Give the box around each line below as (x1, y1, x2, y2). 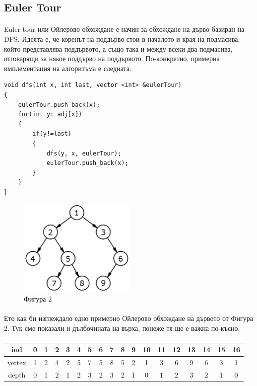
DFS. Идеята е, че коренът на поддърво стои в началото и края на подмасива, (4, 33, 240, 44)
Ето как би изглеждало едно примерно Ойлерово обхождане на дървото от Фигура (4, 313, 254, 323)
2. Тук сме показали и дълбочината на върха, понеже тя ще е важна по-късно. (4, 322, 240, 333)
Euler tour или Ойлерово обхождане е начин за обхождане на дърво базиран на (4, 24, 245, 34)
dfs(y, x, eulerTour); (46, 150, 122, 157)
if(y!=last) (32, 130, 72, 138)
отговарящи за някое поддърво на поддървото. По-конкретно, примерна (4, 53, 220, 64)
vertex (7, 357, 26, 368)
